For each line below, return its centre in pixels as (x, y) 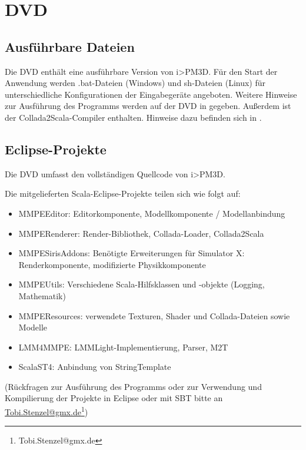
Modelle (33, 327)
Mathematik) (42, 295)
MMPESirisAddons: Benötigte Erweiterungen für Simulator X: (132, 253)
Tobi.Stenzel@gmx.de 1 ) (46, 411)
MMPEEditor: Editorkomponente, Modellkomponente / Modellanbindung (152, 213)
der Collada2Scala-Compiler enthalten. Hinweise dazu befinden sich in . (133, 117)
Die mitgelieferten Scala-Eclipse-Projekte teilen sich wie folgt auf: (123, 193)
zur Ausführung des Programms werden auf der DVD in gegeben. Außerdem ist (148, 106)
